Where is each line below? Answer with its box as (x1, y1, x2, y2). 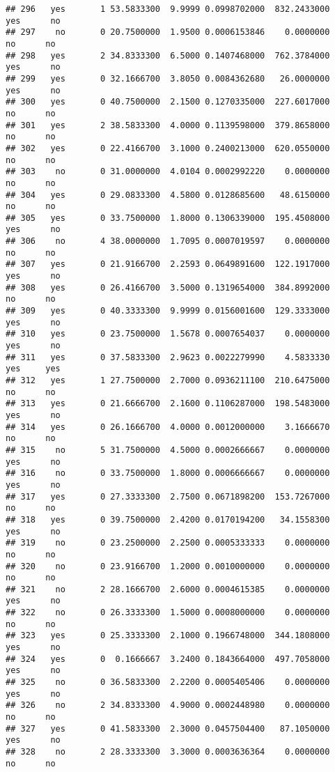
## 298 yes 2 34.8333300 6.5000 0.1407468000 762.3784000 (6, 50, 330, 61)
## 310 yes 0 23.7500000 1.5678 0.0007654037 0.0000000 (6, 329, 330, 339)
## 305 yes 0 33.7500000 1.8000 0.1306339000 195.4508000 (6, 213, 330, 223)
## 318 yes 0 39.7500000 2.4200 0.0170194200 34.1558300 (6, 514, 330, 525)
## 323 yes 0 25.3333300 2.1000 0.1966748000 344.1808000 (6, 631, 330, 641)
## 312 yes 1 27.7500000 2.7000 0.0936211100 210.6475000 (6, 376, 330, 385)
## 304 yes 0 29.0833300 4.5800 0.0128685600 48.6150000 (6, 190, 330, 200)
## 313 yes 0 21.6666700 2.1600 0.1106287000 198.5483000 (6, 399, 330, 409)
